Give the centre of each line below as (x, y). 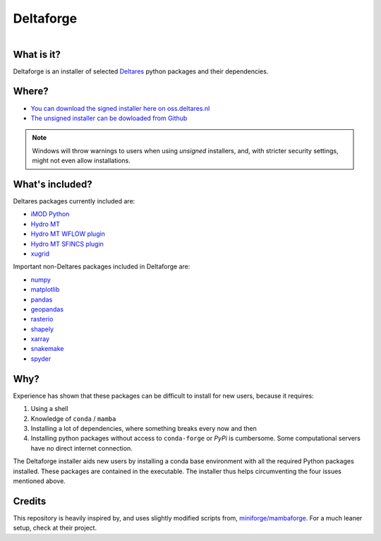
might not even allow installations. (81, 161)
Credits (30, 501)
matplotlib (45, 290)
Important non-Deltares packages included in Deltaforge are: (102, 267)
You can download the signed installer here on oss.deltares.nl (120, 108)
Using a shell (49, 409)
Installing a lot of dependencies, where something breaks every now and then (144, 428)
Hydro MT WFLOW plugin (68, 234)
